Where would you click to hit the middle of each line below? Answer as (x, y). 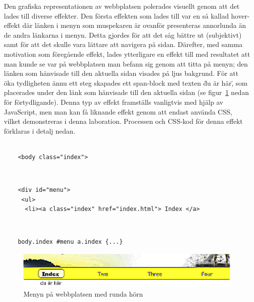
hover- (240, 15)
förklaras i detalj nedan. (40, 130)
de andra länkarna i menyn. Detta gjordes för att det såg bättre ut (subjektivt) (123, 35)
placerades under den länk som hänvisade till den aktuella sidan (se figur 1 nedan (127, 92)
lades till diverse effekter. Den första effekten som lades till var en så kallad (116, 15)
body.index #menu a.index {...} (70, 242)
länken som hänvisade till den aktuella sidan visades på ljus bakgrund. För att (121, 73)
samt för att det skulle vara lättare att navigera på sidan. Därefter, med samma (123, 44)
